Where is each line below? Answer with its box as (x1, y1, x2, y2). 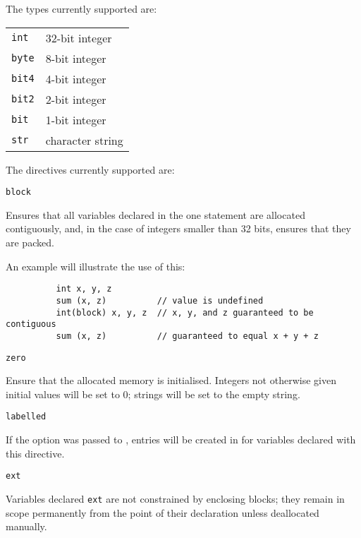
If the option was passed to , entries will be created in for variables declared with (6, 432, 356, 446)
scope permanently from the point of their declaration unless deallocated (6, 505, 319, 520)
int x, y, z (56, 284, 112, 294)
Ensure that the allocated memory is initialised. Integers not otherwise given (6, 373, 336, 388)
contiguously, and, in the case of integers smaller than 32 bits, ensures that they (6, 221, 351, 236)
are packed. (6, 235, 54, 250)
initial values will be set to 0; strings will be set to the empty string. (6, 386, 300, 401)
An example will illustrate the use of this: (6, 258, 185, 273)
